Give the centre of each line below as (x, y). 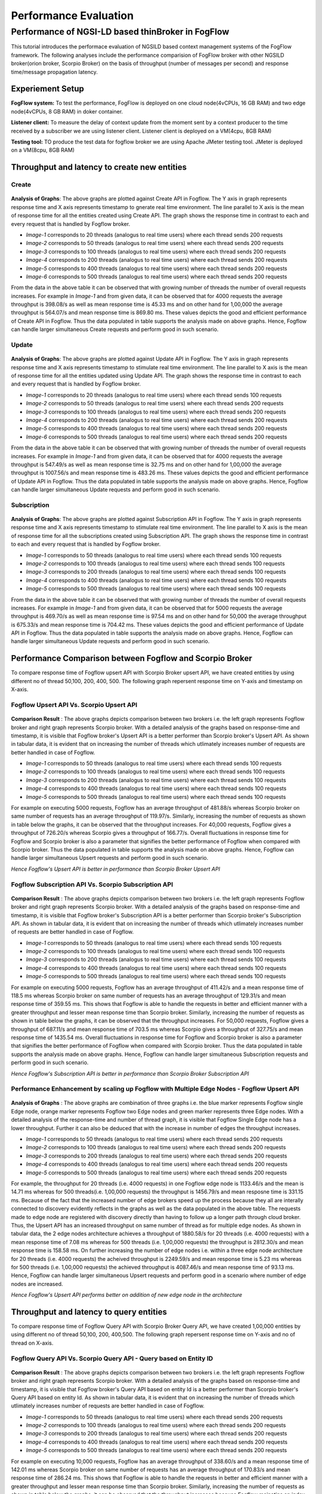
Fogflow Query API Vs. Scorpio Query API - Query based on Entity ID (112, 1358)
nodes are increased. (37, 1284)
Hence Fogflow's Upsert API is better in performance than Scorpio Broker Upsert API (116, 869)
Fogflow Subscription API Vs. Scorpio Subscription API (92, 884)
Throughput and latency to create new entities (99, 167)
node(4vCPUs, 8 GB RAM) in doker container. (67, 111)
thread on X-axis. (32, 1343)
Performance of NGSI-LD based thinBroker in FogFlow (120, 32)
